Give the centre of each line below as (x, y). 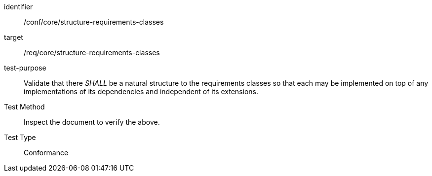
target (14, 37)
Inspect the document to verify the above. (92, 122)
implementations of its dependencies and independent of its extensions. (141, 91)
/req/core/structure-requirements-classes (92, 53)
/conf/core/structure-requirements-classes (94, 22)
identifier (19, 7)
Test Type (20, 137)
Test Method (24, 107)
